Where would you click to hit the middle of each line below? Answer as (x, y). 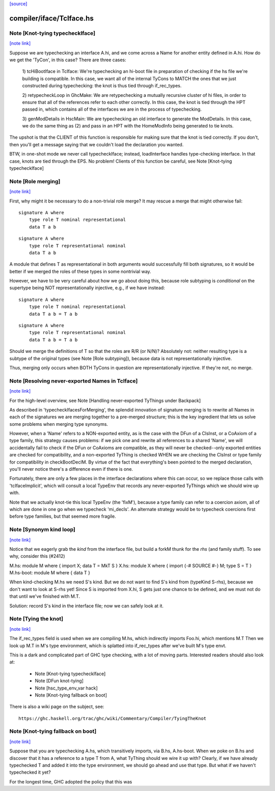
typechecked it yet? (30, 772)
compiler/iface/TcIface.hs (51, 18)
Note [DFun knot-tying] (59, 681)
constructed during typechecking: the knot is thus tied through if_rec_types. (102, 86)
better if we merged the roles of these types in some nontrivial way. (80, 271)
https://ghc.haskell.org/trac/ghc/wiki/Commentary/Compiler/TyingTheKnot (113, 718)
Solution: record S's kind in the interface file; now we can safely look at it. (87, 606)
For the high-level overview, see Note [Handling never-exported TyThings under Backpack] (105, 400)
